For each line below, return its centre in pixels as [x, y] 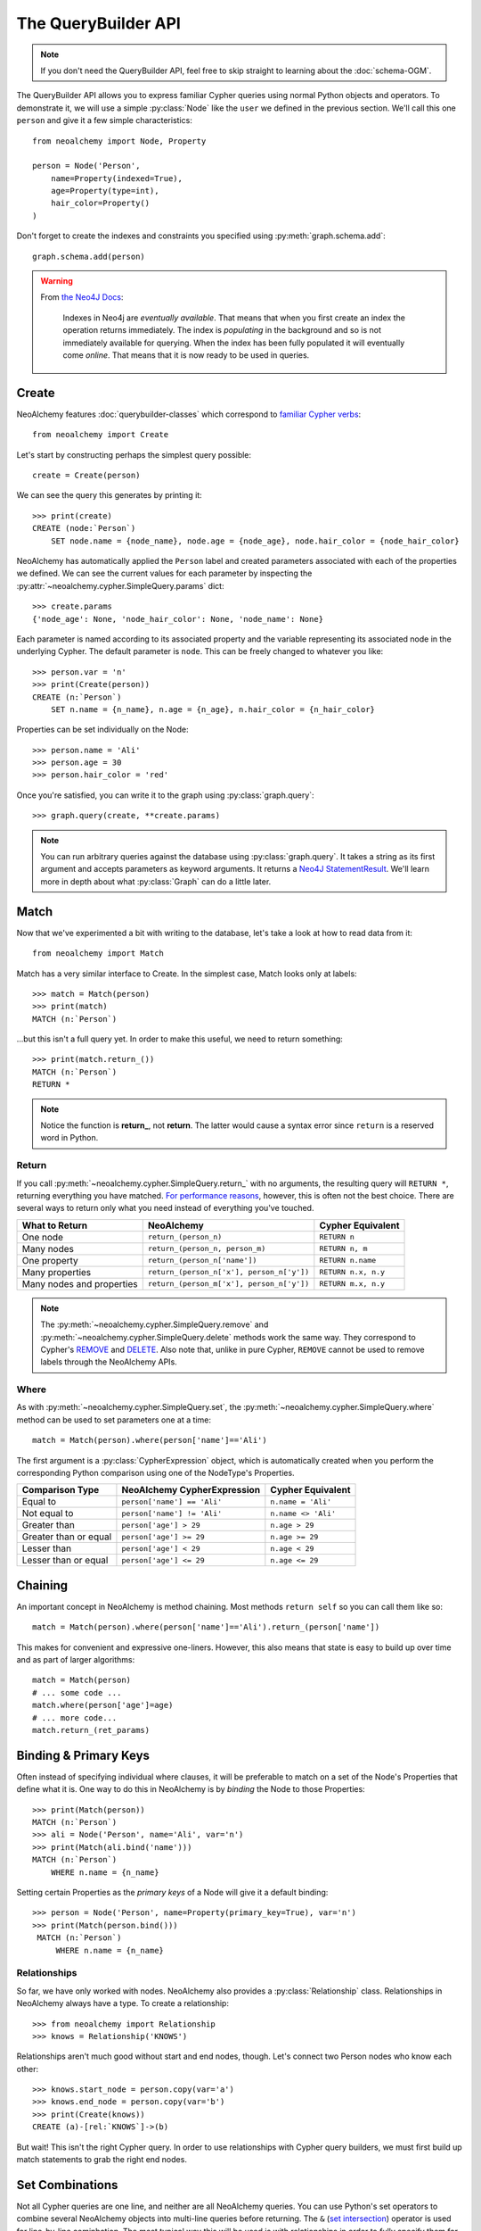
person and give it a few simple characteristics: [105, 120]
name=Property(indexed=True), [116, 178]
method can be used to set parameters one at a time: [114, 1420]
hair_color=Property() [100, 203]
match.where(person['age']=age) [103, 1705]
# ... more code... [75, 1717]
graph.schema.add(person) [89, 256]
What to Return [55, 1225]
